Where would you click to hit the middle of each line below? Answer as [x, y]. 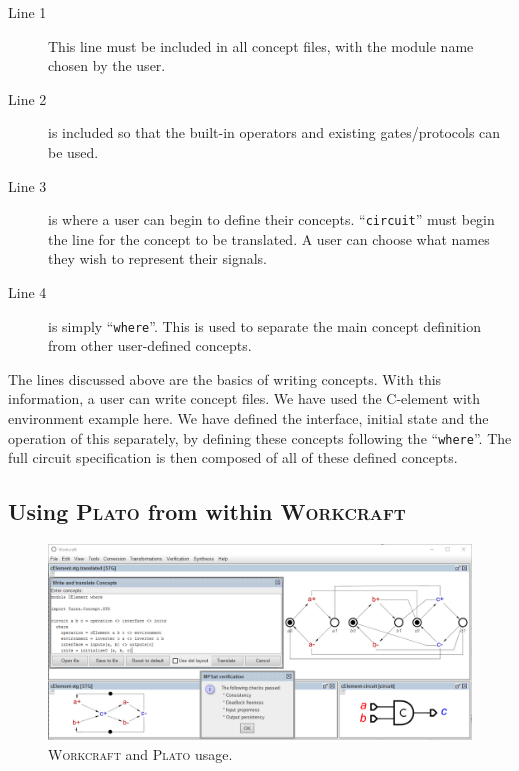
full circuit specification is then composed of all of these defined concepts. [233, 457]
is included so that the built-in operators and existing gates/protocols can [274, 132]
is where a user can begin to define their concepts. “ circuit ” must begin [271, 219]
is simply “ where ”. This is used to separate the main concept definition [264, 325]
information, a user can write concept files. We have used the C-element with [244, 398]
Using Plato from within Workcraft [207, 511]
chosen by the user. [107, 65]
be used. [73, 151]
